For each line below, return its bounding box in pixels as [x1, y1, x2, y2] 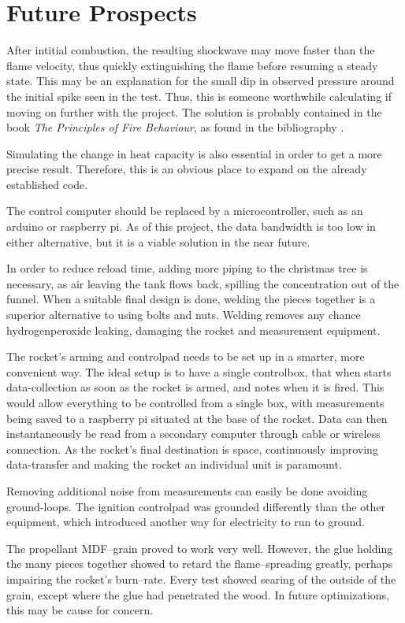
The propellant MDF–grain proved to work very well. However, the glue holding [6, 540, 393, 556]
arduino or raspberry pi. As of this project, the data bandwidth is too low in [6, 218, 376, 235]
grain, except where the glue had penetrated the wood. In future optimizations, [6, 586, 389, 603]
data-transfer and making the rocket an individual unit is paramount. [6, 456, 342, 473]
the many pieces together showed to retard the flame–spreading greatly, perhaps [6, 555, 393, 572]
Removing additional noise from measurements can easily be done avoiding [6, 482, 368, 499]
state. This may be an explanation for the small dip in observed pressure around [6, 72, 395, 89]
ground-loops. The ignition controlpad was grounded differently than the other [6, 498, 386, 514]
